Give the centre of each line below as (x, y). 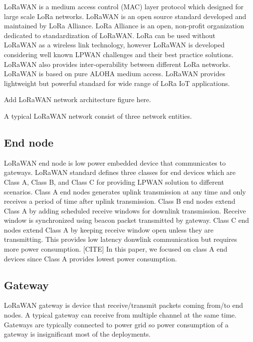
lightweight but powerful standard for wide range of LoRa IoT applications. (117, 83)
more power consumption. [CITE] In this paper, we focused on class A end (116, 249)
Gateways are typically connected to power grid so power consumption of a (116, 324)
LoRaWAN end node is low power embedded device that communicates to (115, 162)
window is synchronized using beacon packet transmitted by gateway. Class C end (126, 220)
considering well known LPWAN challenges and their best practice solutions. (119, 54)
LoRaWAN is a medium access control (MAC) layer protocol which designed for (124, 6)
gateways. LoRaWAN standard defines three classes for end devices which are (120, 172)
